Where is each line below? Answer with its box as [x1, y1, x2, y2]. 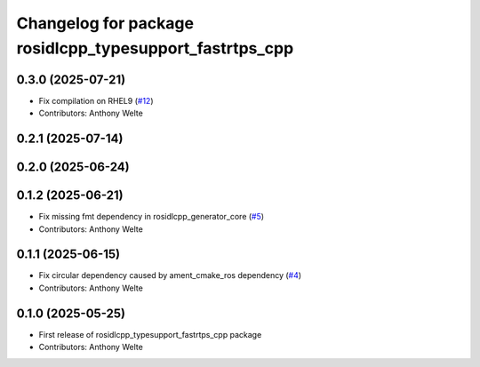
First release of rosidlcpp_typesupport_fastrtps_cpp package [38, 329, 262, 339]
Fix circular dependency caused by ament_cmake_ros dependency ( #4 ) [38, 270, 302, 281]
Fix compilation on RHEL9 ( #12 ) [38, 95, 154, 106]
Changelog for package [16, 13, 195, 33]
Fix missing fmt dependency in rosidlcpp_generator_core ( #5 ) [38, 211, 265, 222]
